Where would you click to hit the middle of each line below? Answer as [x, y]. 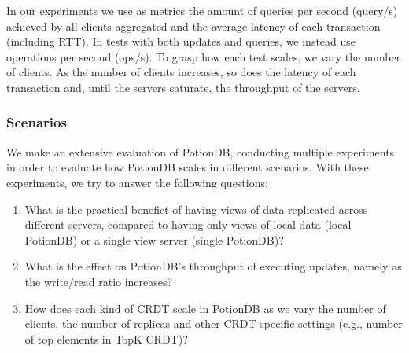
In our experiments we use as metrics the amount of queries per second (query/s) [202, 10]
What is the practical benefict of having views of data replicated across [196, 209]
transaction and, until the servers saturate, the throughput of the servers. [183, 87]
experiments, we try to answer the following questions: [137, 182]
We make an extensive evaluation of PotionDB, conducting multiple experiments [201, 151]
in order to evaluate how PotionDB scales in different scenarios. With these [188, 167]
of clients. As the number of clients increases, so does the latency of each [181, 72]
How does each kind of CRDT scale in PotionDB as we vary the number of [205, 308]
